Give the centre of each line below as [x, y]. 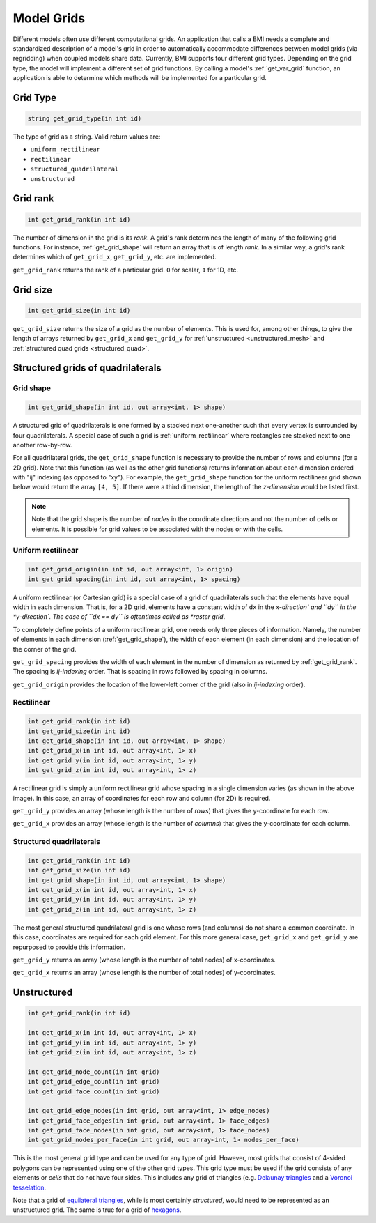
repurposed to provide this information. [69, 947]
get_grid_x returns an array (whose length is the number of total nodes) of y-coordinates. [144, 973]
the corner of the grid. [45, 649]
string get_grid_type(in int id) [85, 119]
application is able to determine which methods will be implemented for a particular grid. [140, 78]
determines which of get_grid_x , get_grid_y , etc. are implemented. [115, 257]
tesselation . [30, 1187]
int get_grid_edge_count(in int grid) [94, 1082]
